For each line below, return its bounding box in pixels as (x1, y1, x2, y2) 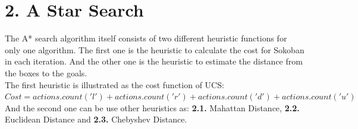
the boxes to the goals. (5, 66, 87, 79)
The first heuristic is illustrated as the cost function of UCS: (5, 78, 224, 91)
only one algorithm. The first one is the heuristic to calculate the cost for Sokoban (5, 43, 304, 56)
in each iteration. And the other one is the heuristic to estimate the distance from (5, 55, 303, 67)
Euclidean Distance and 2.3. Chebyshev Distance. (5, 113, 187, 125)
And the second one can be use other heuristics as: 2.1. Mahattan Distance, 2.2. (5, 101, 300, 114)
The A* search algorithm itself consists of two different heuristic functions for (5, 32, 287, 44)
